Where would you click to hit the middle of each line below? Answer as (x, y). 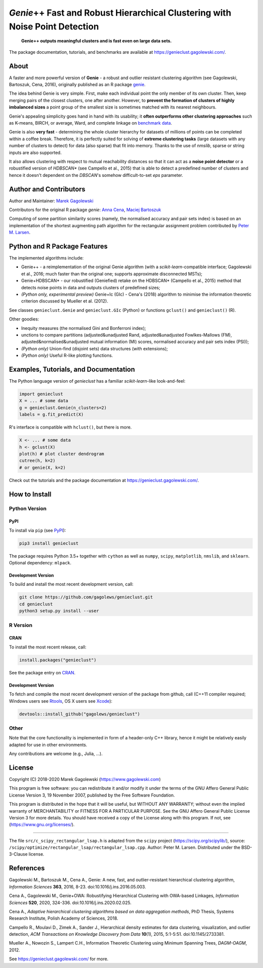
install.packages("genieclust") (58, 660)
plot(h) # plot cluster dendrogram (62, 454)
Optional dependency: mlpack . (40, 563)
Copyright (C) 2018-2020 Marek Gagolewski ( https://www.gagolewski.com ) (85, 779)
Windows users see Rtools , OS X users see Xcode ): (61, 701)
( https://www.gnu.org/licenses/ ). (42, 825)
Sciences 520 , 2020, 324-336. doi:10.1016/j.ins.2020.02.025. (70, 903)
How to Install (30, 494)
